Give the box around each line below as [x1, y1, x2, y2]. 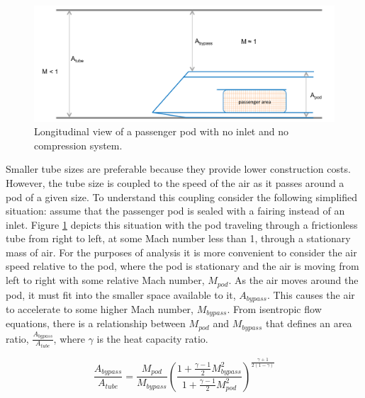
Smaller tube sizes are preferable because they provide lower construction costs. [6, 161, 351, 176]
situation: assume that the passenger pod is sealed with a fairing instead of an [6, 203, 345, 218]
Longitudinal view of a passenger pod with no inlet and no [34, 124, 288, 139]
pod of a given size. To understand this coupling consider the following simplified [6, 189, 357, 204]
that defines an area [266, 316, 352, 331]
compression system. [34, 137, 123, 152]
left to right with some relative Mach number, [6, 273, 205, 288]
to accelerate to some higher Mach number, [6, 301, 193, 316]
